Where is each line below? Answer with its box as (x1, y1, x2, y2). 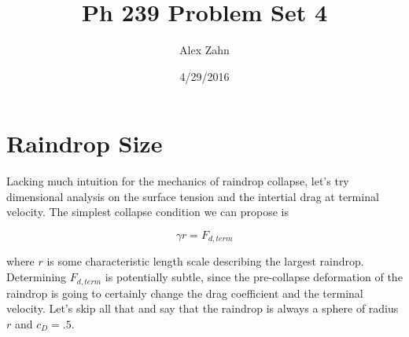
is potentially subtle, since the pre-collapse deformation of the (105, 269, 403, 285)
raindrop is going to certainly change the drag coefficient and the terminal (6, 284, 363, 301)
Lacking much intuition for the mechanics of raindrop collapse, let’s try (6, 173, 349, 189)
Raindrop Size (6, 127, 163, 159)
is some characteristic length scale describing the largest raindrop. (46, 253, 364, 269)
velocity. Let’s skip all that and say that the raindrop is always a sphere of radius (6, 300, 399, 317)
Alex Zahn (179, 42, 230, 58)
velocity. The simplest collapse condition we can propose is (6, 203, 289, 220)
